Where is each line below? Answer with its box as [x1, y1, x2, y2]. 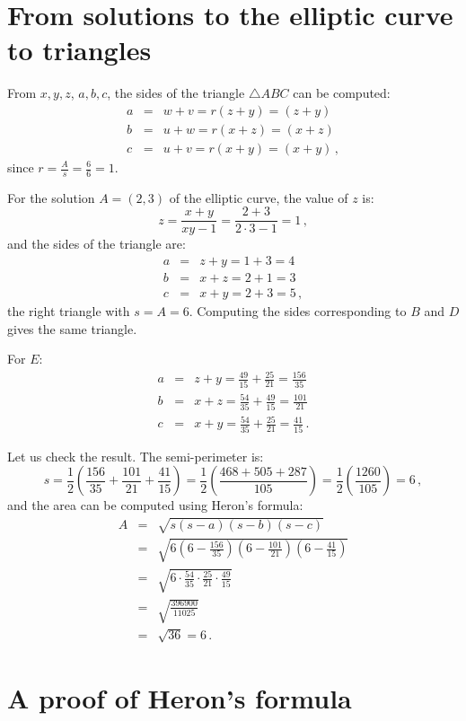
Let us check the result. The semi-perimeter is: [7, 446, 264, 465]
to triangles [7, 31, 152, 68]
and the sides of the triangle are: [7, 234, 186, 253]
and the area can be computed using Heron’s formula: [7, 496, 303, 514]
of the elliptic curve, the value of [169, 188, 348, 207]
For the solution [7, 188, 95, 207]
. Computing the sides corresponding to [189, 302, 407, 321]
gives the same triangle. [7, 319, 137, 338]
